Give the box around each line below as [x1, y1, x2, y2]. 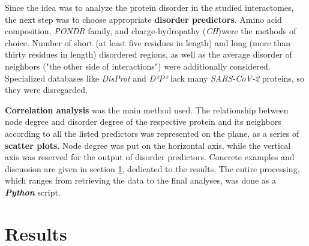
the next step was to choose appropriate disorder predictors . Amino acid [5, 13, 282, 25]
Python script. [5, 185, 61, 198]
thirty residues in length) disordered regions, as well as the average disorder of [5, 48, 292, 61]
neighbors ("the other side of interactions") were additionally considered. [5, 59, 271, 72]
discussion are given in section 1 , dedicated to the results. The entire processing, [5, 162, 300, 175]
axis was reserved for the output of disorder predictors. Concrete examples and [5, 151, 295, 163]
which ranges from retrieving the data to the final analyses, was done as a [5, 174, 277, 187]
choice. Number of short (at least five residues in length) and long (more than [5, 36, 291, 49]
